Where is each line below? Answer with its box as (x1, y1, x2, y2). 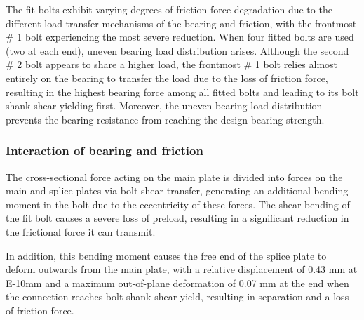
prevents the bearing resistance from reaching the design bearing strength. (6, 112, 325, 126)
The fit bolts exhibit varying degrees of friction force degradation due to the (6, 2, 332, 16)
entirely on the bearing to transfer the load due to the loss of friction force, (6, 70, 328, 85)
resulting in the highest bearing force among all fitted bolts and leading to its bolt (6, 84, 359, 99)
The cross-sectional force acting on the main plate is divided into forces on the (6, 169, 343, 184)
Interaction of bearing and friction (6, 142, 203, 159)
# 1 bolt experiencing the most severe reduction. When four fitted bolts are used (6, 29, 354, 44)
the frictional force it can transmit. (6, 224, 156, 239)
